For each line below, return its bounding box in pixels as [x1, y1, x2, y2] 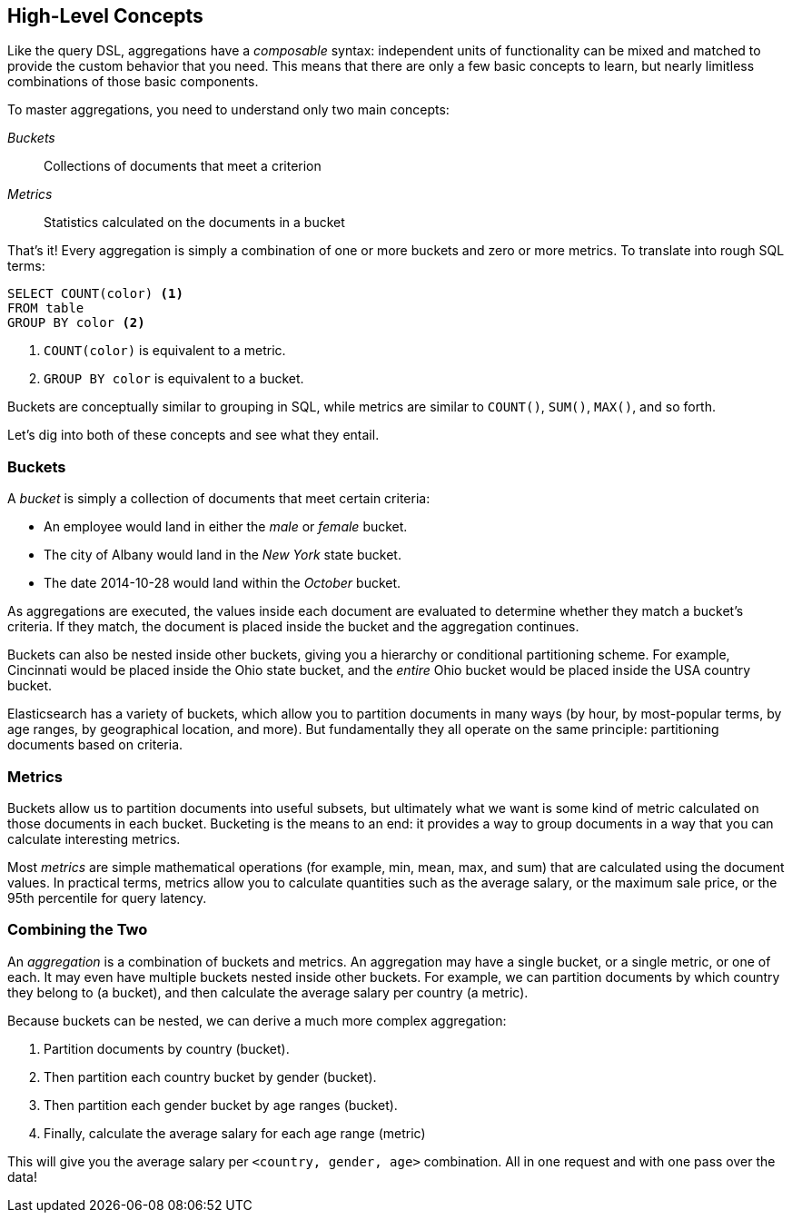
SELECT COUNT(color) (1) [7, 286, 183, 302]
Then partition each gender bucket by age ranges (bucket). [44, 1096, 398, 1113]
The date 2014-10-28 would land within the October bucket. [44, 575, 401, 591]
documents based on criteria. [7, 737, 183, 753]
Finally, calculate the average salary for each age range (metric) [44, 1125, 426, 1141]
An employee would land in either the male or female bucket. [44, 519, 408, 535]
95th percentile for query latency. [7, 889, 207, 906]
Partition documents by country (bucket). [44, 1040, 290, 1056]
